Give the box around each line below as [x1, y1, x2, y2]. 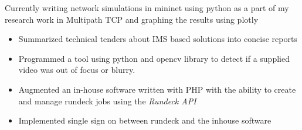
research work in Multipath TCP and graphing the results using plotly [5, 13, 259, 25]
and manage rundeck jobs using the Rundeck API [18, 94, 196, 107]
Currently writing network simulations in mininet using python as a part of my [5, 2, 289, 13]
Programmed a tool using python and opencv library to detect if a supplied [18, 52, 290, 64]
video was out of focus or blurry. [18, 64, 135, 76]
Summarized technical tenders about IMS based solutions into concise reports [18, 33, 297, 45]
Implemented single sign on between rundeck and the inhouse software [18, 114, 272, 127]
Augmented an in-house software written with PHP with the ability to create [18, 83, 296, 95]
